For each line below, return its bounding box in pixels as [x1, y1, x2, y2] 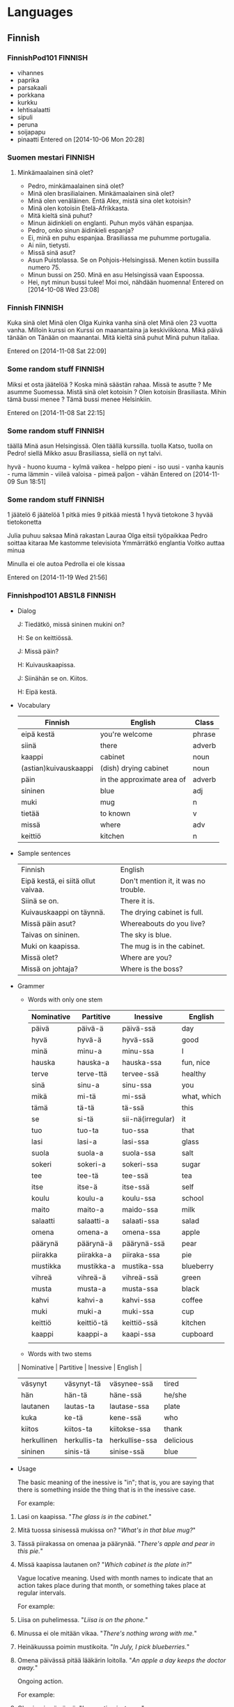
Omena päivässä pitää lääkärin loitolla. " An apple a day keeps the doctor [17, 1655, 226, 1665]
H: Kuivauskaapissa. [17, 660, 76, 669]
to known [100, 809, 131, 818]
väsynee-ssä [109, 1378, 153, 1388]
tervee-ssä [121, 1068, 159, 1078]
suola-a [77, 1148, 104, 1158]
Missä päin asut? [20, 919, 77, 928]
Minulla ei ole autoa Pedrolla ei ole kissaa [7, 560, 125, 568]
